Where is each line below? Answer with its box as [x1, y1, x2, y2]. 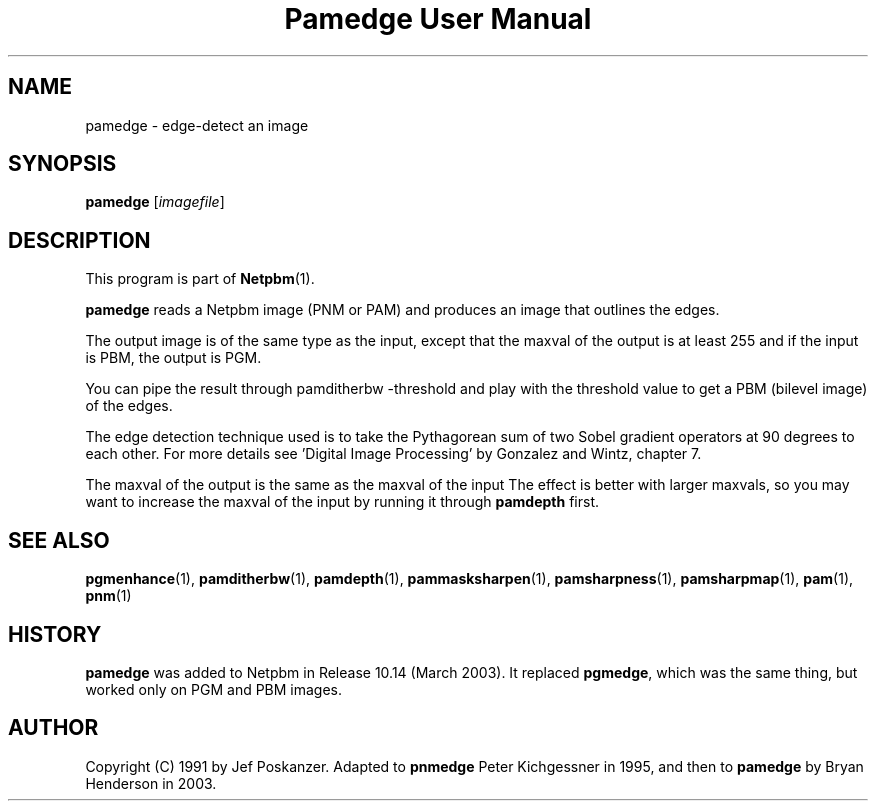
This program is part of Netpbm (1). [85, 270, 315, 288]
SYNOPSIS [8, 151, 117, 177]
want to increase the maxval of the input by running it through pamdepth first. [85, 493, 600, 511]
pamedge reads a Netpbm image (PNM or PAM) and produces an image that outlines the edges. [85, 301, 720, 319]
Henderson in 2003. [85, 774, 217, 792]
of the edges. [85, 397, 173, 415]
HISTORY [8, 621, 102, 647]
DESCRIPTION [8, 227, 151, 253]
